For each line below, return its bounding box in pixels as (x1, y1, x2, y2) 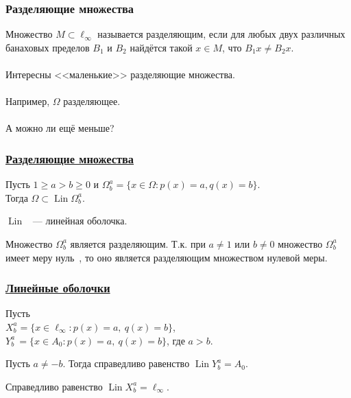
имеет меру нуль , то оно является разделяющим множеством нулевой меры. (5, 250, 328, 264)
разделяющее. (63, 94, 121, 108)
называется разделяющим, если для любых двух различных (97, 27, 346, 41)
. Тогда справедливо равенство (62, 356, 190, 371)
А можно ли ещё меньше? (5, 121, 114, 135)
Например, (5, 94, 50, 108)
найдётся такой (130, 40, 193, 54)
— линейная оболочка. (32, 213, 128, 228)
